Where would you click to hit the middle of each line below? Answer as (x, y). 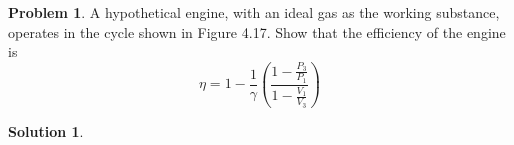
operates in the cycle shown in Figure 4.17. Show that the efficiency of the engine (257, 31)
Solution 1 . (46, 130)
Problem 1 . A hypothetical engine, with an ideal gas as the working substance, (254, 12)
